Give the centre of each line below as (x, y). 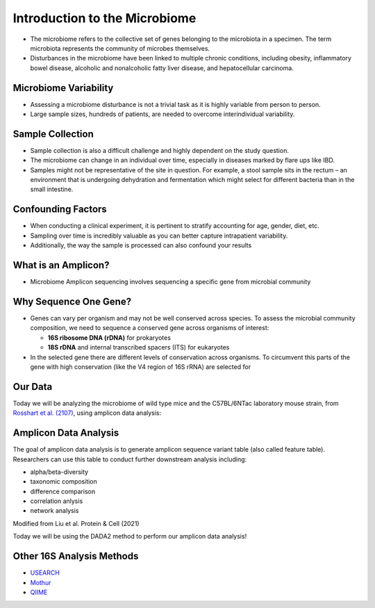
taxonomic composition (64, 482)
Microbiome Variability (63, 88)
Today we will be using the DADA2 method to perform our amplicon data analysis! (130, 536)
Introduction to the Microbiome (105, 18)
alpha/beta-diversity (59, 472)
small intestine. (52, 189)
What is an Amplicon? (61, 265)
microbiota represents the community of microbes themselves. (120, 48)
